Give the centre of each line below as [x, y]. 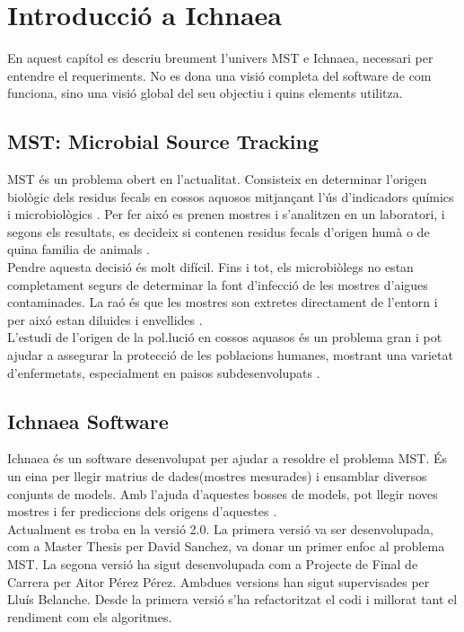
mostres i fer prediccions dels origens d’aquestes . [142, 511]
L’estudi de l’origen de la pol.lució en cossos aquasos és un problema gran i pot [225, 337]
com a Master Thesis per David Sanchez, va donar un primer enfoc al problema [226, 546]
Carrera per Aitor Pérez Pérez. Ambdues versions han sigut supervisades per [219, 581]
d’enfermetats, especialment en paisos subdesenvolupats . [164, 372]
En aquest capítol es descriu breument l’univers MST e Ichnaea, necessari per [220, 58]
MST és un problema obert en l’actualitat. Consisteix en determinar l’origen [217, 179]
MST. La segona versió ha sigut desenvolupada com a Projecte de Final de [213, 564]
